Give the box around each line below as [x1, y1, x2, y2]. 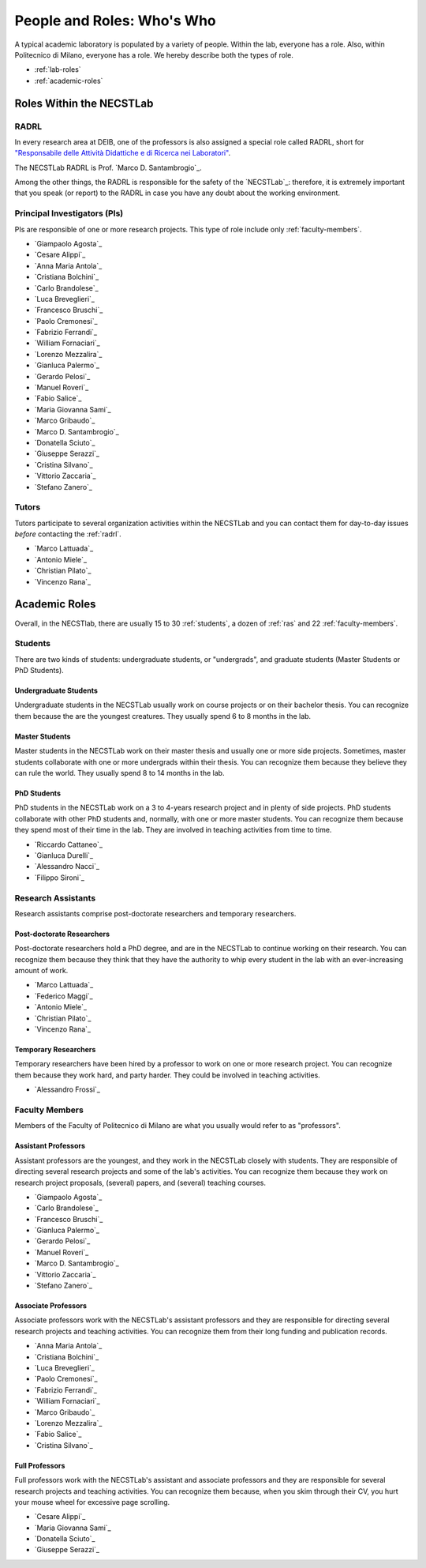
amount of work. [14, 966, 69, 976]
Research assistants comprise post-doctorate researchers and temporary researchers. [14, 908, 297, 918]
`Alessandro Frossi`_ [34, 1085, 100, 1094]
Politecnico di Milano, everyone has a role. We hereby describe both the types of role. [14, 50, 293, 59]
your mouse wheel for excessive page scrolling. [14, 1497, 170, 1506]
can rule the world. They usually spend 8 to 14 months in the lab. [14, 769, 225, 778]
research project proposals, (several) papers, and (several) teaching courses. [14, 1178, 267, 1187]
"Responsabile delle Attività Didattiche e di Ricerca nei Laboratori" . [14, 149, 231, 158]
